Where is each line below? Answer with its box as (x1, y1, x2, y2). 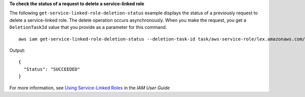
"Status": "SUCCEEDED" (23, 66, 80, 72)
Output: (9, 47, 25, 53)
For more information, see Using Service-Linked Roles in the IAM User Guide (9, 84, 170, 91)
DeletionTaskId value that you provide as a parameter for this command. (9, 24, 167, 30)
